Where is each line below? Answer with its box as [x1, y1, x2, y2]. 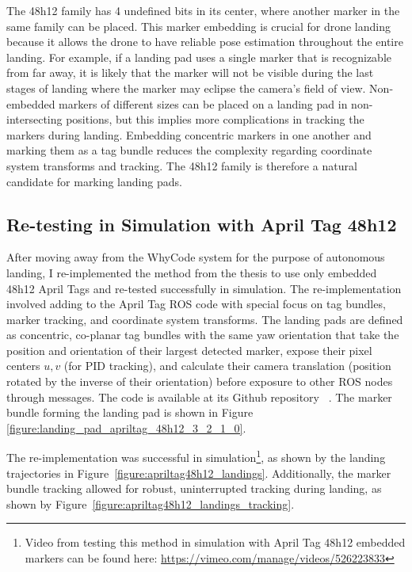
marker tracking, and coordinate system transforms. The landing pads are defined [6, 311, 403, 327]
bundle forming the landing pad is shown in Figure [6, 404, 254, 421]
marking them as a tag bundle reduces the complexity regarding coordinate [6, 142, 372, 158]
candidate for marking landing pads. [6, 173, 182, 189]
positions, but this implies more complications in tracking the [66, 111, 364, 128]
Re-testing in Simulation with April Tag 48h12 [6, 212, 397, 236]
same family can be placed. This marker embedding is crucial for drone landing [6, 17, 391, 34]
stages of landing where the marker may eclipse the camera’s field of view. [6, 79, 366, 96]
